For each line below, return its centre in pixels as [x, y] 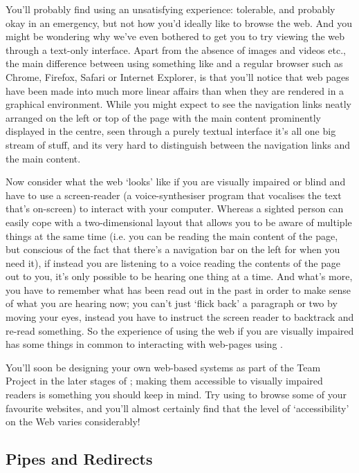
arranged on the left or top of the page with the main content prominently [163, 117]
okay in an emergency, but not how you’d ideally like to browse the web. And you [179, 22]
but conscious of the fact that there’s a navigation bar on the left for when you [173, 249]
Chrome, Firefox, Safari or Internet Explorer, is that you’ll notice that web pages [177, 76]
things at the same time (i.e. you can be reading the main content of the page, [172, 235]
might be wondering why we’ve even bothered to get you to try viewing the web [175, 36]
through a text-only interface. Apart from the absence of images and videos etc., [176, 49]
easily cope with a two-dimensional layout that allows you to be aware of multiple [179, 222]
